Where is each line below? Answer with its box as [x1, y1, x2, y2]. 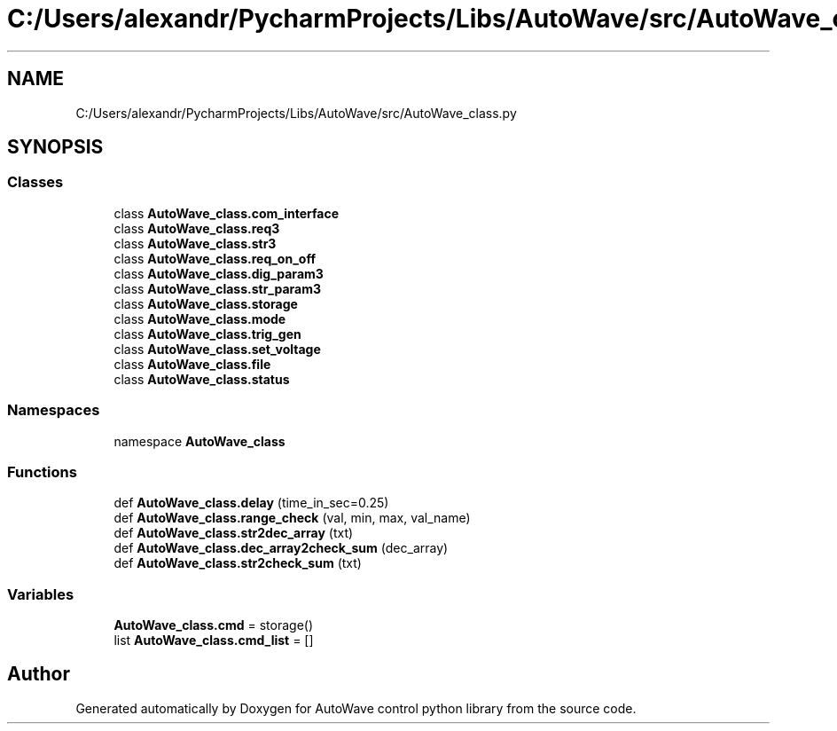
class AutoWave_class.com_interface [113, 205, 339, 221]
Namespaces [7, 401, 100, 420]
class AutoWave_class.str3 [113, 235, 277, 251]
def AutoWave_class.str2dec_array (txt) [113, 525, 354, 541]
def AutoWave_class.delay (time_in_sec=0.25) [113, 495, 389, 511]
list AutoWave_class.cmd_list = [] [113, 633, 314, 648]
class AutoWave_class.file [113, 356, 271, 372]
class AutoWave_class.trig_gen [113, 326, 301, 342]
